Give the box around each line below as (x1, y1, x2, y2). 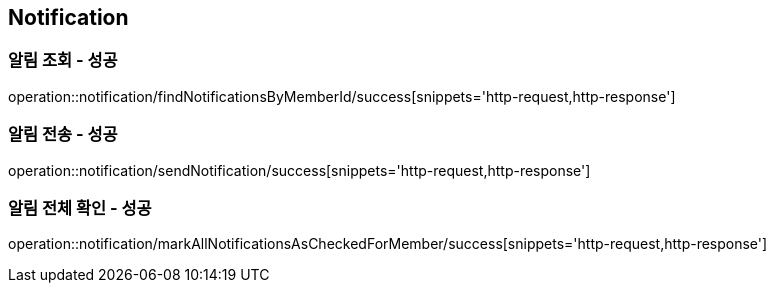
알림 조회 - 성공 (8, 50, 118, 71)
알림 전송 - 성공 (8, 124, 118, 145)
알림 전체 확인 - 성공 (8, 197, 152, 218)
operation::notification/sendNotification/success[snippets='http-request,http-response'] (8, 161, 591, 179)
